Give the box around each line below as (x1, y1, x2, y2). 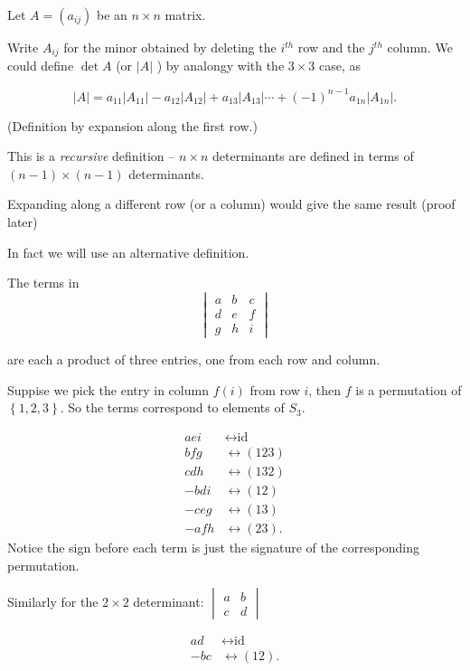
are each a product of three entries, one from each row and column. (7, 349, 381, 368)
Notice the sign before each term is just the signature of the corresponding (7, 537, 419, 556)
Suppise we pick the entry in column (7, 380, 209, 399)
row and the (297, 38, 365, 56)
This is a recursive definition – (7, 146, 175, 165)
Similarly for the (7, 592, 99, 611)
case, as (319, 56, 362, 75)
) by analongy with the (156, 56, 285, 75)
